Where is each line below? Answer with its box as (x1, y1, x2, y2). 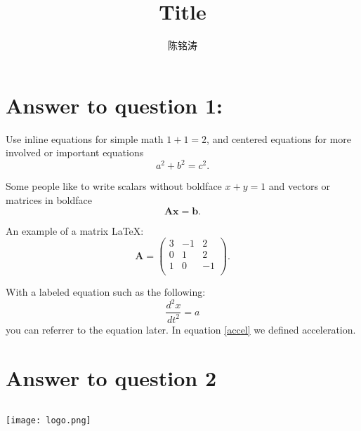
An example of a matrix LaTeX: (6, 223, 144, 238)
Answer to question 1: (6, 90, 223, 119)
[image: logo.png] (6, 415, 91, 425)
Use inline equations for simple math (6, 131, 164, 146)
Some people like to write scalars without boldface (6, 179, 222, 193)
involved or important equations (6, 145, 144, 160)
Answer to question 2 (6, 363, 217, 392)
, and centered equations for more (206, 131, 352, 146)
